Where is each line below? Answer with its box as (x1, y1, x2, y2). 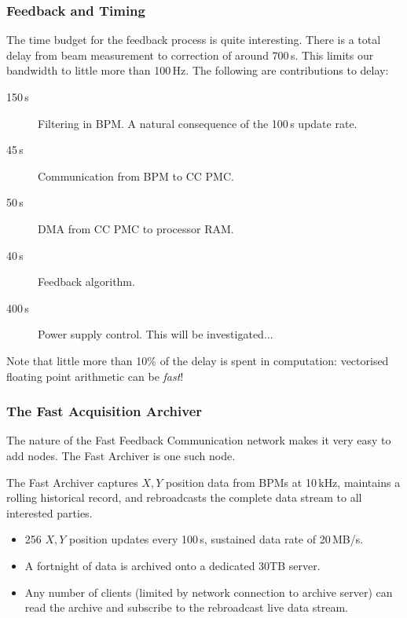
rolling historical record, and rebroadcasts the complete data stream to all (6, 489, 362, 506)
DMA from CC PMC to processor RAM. (38, 220, 234, 236)
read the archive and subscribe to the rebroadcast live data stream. (24, 599, 348, 616)
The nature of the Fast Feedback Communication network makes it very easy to (6, 432, 391, 448)
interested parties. (6, 504, 93, 521)
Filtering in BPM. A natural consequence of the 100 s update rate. (38, 115, 357, 131)
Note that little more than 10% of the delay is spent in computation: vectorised (6, 352, 389, 368)
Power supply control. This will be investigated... (38, 326, 273, 342)
